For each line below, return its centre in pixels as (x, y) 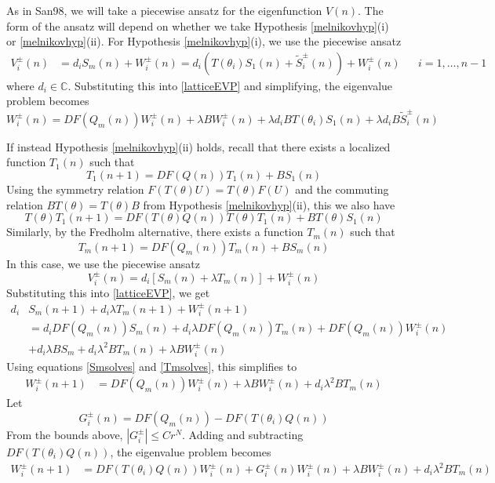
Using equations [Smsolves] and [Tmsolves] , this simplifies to (152, 366)
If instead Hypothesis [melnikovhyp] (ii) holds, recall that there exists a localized (198, 146)
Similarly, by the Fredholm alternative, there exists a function (155, 232)
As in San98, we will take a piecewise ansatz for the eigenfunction (164, 10)
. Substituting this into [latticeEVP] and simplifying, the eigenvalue (230, 85)
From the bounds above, (65, 434)
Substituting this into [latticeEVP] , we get (108, 292)
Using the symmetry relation (75, 189)
